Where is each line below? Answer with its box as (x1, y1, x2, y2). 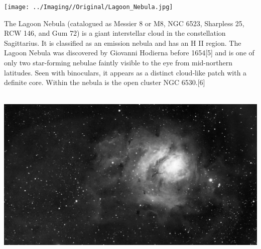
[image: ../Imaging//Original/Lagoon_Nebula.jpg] (4, 4, 173, 11)
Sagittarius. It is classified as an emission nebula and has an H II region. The (4, 37, 241, 48)
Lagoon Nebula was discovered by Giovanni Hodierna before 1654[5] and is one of (4, 47, 254, 58)
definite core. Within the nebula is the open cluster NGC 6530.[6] (4, 77, 205, 88)
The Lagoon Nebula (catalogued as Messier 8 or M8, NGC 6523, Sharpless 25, (4, 18, 244, 28)
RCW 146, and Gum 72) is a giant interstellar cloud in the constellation (4, 28, 226, 38)
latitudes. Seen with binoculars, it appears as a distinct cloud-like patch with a (4, 67, 247, 77)
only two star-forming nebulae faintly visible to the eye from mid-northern (4, 57, 232, 68)
